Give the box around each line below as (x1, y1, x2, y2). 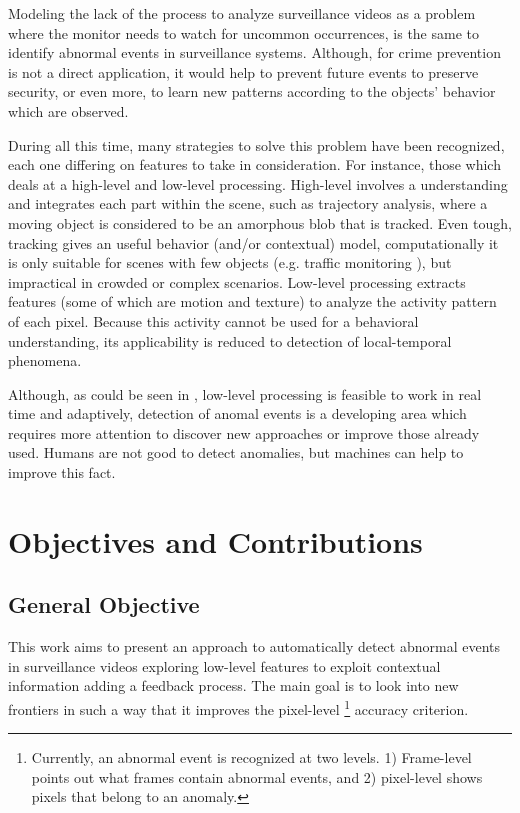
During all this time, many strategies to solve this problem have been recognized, (8, 134, 505, 155)
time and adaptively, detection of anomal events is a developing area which (8, 403, 467, 424)
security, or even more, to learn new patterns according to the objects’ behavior (8, 81, 496, 102)
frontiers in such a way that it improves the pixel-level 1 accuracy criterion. (8, 696, 469, 719)
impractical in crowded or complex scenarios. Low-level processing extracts (8, 271, 466, 292)
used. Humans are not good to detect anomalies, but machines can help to (8, 442, 464, 463)
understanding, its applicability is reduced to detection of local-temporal (8, 330, 452, 351)
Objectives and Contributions (8, 520, 423, 561)
